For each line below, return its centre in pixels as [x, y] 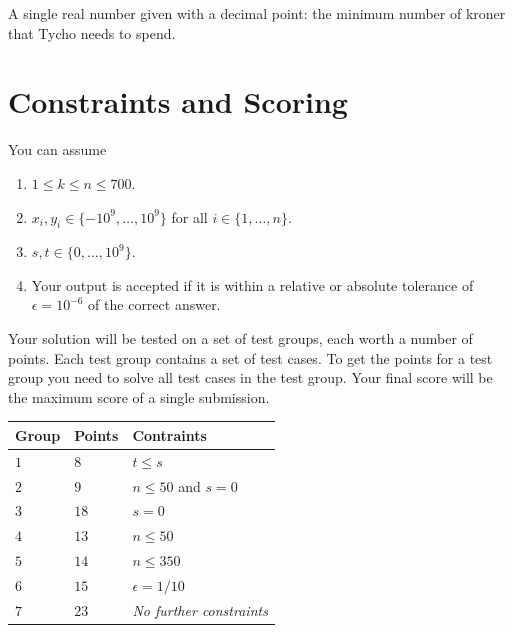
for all [189, 216]
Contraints [169, 434]
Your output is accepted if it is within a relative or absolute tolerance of [252, 284]
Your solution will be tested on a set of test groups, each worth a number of [240, 338]
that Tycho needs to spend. [92, 32]
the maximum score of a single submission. [139, 396]
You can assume [57, 149]
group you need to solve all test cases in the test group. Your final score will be [250, 377]
